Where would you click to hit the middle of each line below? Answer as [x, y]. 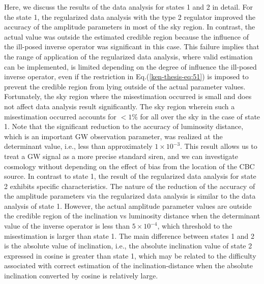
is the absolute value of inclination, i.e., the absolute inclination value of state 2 [128, 246]
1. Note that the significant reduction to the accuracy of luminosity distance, [124, 126]
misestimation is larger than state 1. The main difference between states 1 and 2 [129, 235]
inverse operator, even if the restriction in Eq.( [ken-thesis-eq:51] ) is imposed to [126, 76]
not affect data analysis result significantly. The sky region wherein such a [120, 106]
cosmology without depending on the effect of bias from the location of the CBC [129, 166]
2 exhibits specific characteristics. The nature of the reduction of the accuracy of [130, 186]
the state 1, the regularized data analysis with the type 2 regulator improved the [130, 17]
